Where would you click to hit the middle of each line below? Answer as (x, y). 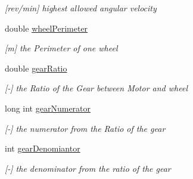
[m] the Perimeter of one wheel (61, 48)
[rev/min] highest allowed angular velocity (81, 8)
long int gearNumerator (48, 108)
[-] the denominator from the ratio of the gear (88, 168)
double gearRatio (36, 68)
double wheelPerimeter (46, 28)
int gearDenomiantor (43, 148)
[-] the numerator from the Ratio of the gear (85, 128)
